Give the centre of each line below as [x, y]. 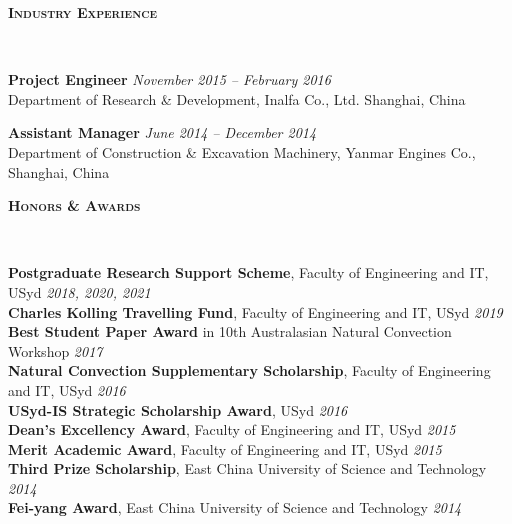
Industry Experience [82, 12]
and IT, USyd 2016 [67, 389]
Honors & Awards [74, 205]
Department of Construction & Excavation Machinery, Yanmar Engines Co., [242, 151]
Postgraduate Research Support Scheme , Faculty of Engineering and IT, [248, 272]
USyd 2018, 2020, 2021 [79, 291]
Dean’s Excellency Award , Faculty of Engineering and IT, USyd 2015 [232, 429]
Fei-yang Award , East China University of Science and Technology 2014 [235, 507]
